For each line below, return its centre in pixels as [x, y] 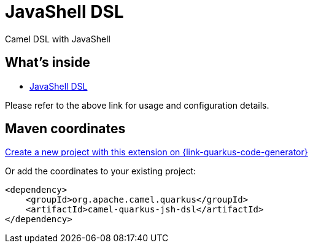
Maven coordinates [65, 129]
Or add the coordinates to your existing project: [101, 171]
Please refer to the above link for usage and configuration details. [137, 105]
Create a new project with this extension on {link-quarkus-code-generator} [156, 152]
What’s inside [48, 63]
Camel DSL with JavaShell [58, 39]
